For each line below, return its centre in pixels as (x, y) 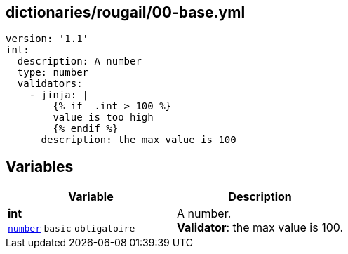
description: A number (79, 61)
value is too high (103, 118)
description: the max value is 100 (139, 140)
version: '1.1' (47, 39)
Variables (40, 166)
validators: (50, 84)
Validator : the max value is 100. (260, 228)
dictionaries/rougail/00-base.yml (126, 12)
